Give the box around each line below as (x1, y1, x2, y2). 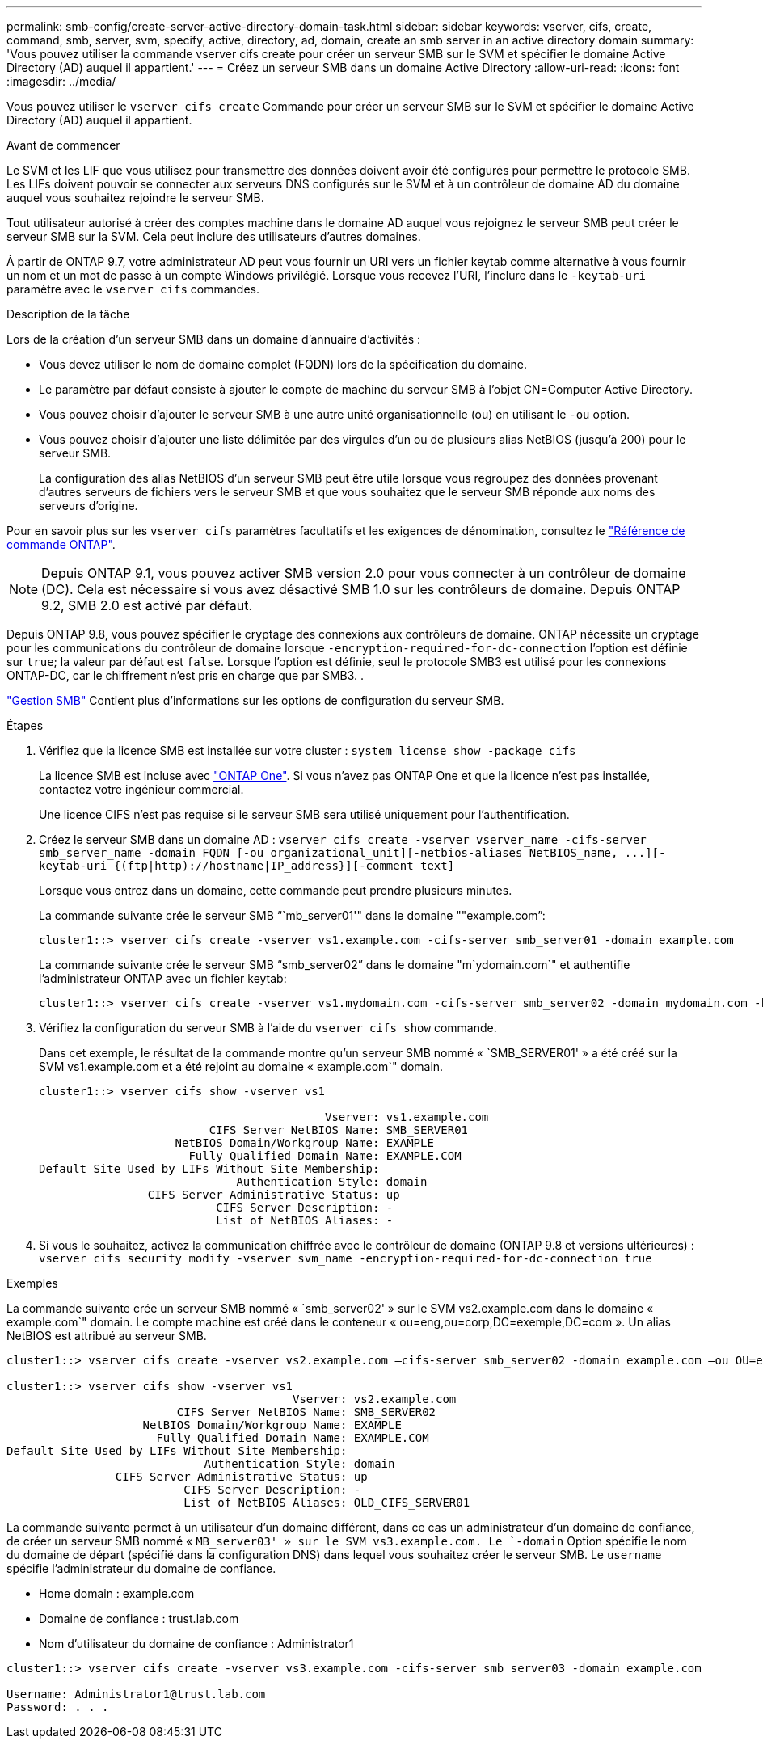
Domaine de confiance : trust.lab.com (39, 1612, 239, 1625)
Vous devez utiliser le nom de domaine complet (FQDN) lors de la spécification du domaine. (39, 357, 528, 371)
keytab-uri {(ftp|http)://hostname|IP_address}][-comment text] (39, 859, 455, 872)
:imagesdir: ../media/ (6, 74, 116, 88)
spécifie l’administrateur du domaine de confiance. (6, 1562, 276, 1575)
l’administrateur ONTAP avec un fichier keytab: (39, 972, 287, 985)
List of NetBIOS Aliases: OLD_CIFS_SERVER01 (183, 1496, 470, 1509)
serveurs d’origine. (39, 499, 138, 512)
